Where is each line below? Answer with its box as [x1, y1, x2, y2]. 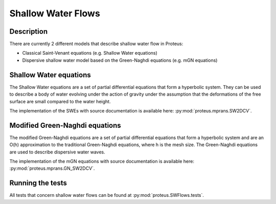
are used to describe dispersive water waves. [9, 149, 105, 155]
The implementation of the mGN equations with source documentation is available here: [9, 158, 194, 164]
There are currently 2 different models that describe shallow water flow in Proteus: [9, 41, 183, 47]
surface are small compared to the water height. [9, 98, 111, 104]
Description [9, 27, 48, 36]
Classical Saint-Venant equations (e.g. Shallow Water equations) [22, 50, 158, 56]
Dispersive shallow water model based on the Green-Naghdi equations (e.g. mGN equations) [22, 57, 218, 63]
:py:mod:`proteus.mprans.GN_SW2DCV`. [9, 165, 95, 171]
